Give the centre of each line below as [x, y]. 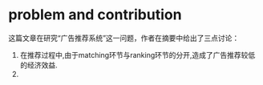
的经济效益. [38, 65]
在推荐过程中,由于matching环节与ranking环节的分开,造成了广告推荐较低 [138, 55]
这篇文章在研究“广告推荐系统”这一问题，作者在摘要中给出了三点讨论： [124, 38]
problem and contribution [95, 15]
